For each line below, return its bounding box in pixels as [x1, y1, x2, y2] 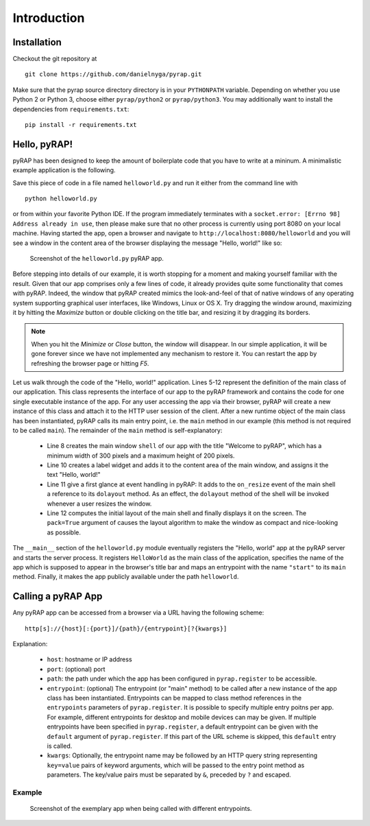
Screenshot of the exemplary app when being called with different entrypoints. [29, 805, 252, 813]
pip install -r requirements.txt [25, 121, 137, 129]
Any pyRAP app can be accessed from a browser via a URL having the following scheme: [12, 609, 264, 617]
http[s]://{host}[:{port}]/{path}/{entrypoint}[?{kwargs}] [25, 624, 227, 633]
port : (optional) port [47, 665, 106, 673]
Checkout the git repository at [12, 55, 97, 63]
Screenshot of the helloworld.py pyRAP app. [29, 255, 164, 263]
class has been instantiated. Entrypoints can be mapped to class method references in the [47, 694, 301, 703]
